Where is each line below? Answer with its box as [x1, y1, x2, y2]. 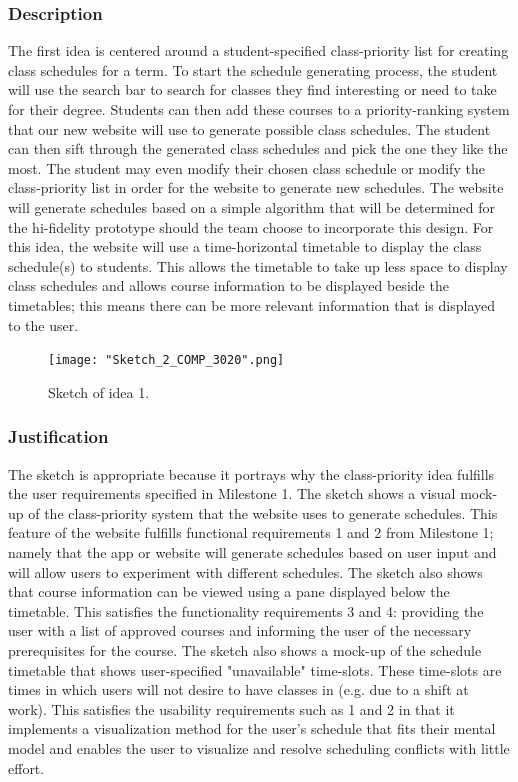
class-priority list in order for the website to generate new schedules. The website [8, 177, 504, 198]
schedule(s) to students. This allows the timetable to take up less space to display [8, 255, 508, 276]
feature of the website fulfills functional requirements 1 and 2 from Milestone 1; [8, 522, 494, 543]
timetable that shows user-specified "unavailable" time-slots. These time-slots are [8, 659, 502, 680]
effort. [8, 757, 45, 778]
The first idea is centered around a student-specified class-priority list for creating [8, 40, 509, 61]
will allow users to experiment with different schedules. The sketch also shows [8, 561, 483, 582]
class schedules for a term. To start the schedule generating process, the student [8, 59, 498, 80]
